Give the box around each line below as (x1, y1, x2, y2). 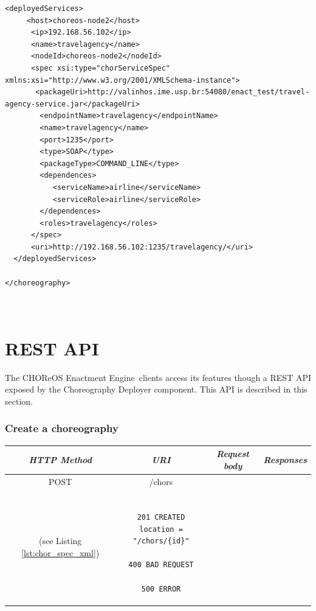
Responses (263, 453, 307, 466)
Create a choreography (5, 421, 118, 436)
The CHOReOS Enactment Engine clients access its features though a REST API (5, 371, 311, 383)
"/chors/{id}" (132, 537, 190, 546)
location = (139, 525, 183, 534)
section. (5, 394, 33, 407)
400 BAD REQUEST (128, 560, 194, 570)
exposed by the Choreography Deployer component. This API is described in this (5, 383, 307, 396)
